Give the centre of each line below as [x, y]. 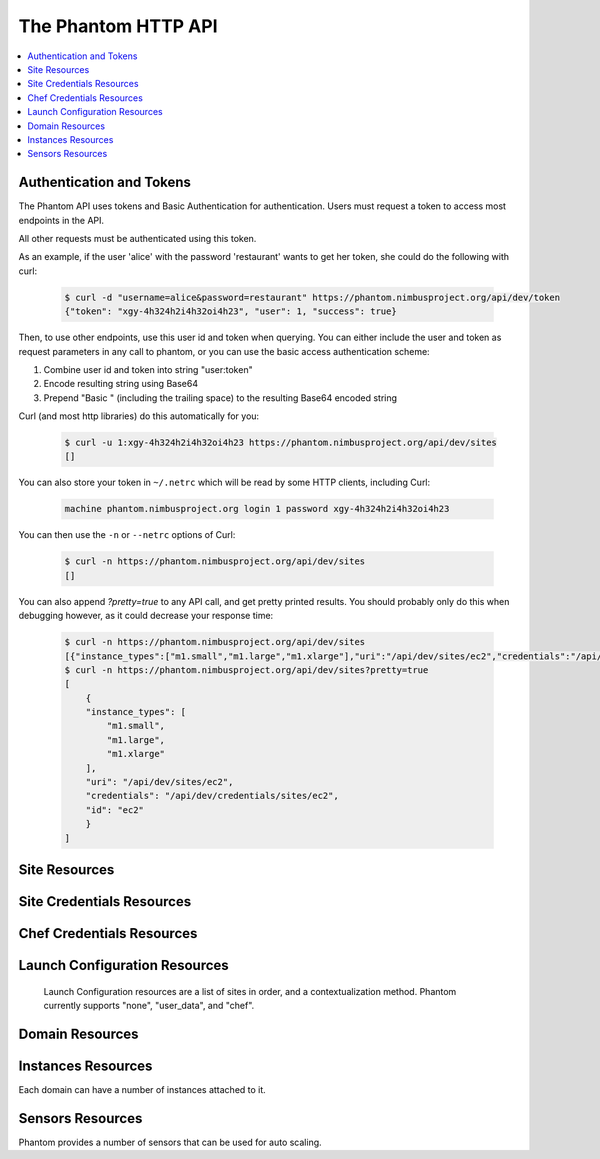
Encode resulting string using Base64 [121, 384]
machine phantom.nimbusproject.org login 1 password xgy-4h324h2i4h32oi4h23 [257, 509]
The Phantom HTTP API [118, 26]
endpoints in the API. [61, 220]
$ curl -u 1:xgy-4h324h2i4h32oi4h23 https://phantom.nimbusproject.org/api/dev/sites [280, 443]
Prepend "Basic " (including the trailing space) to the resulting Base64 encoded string [220, 397]
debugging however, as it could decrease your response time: [146, 616]
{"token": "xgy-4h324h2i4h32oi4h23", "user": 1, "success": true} [230, 311]
